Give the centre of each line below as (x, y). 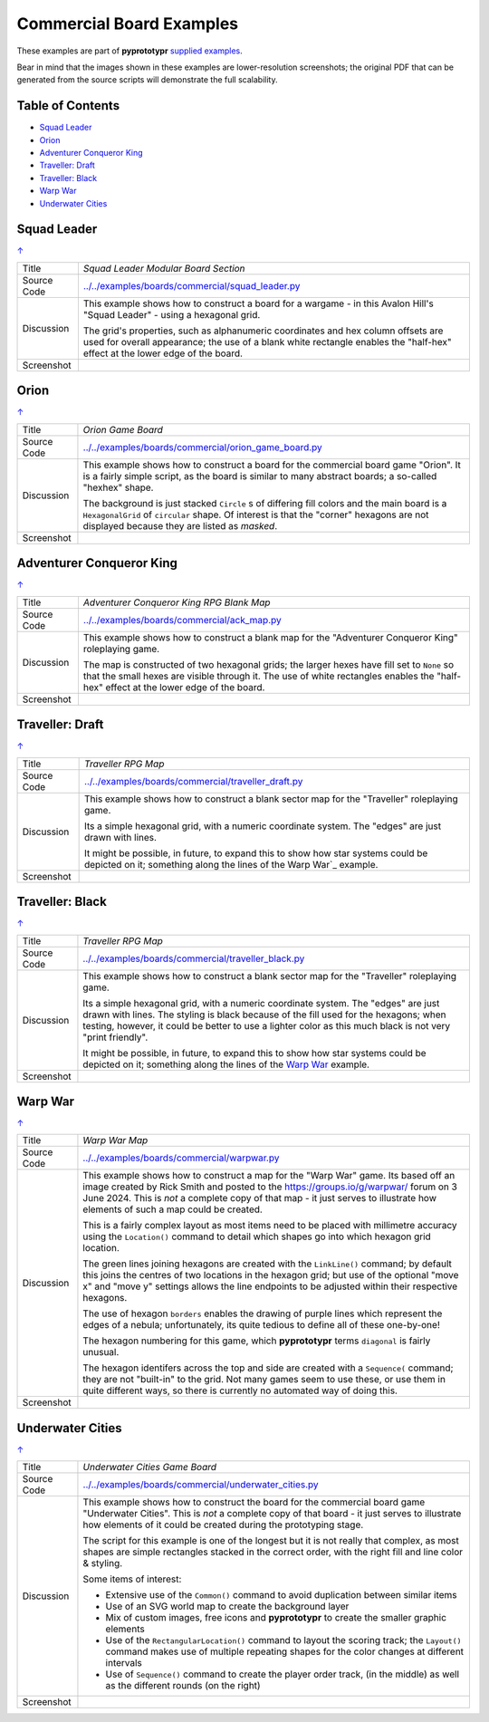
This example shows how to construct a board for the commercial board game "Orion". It (272, 465)
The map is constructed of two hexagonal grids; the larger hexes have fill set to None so (268, 664)
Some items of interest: (132, 1579)
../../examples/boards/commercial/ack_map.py (182, 620)
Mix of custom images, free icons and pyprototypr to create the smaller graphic (276, 1618)
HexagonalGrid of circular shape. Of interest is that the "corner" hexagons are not (256, 515)
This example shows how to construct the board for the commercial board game (254, 1502)
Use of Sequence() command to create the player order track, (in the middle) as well (283, 1674)
